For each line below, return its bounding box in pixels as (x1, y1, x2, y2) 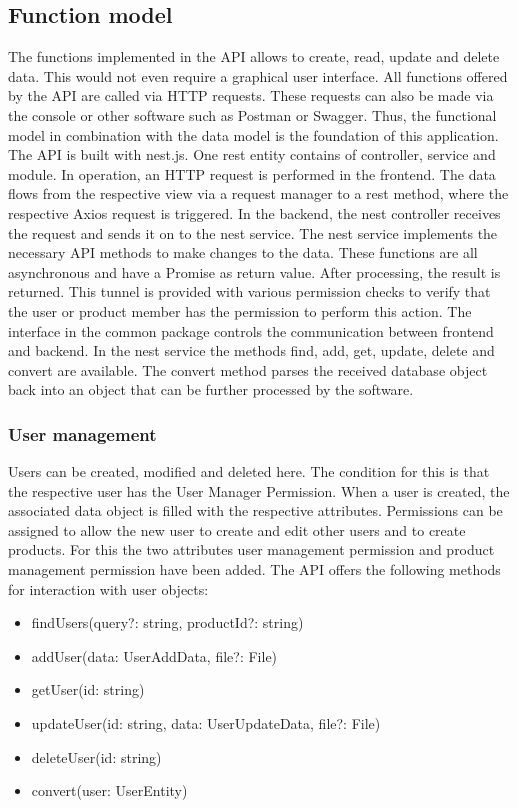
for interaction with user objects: (8, 578, 209, 599)
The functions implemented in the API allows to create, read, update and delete (8, 46, 500, 67)
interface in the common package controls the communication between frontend (8, 320, 494, 341)
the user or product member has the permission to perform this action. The (8, 300, 472, 321)
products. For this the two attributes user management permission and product (8, 539, 495, 560)
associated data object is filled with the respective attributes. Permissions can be (8, 500, 503, 521)
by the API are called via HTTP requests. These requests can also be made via (8, 85, 494, 106)
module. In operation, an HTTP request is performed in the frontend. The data (8, 163, 496, 184)
